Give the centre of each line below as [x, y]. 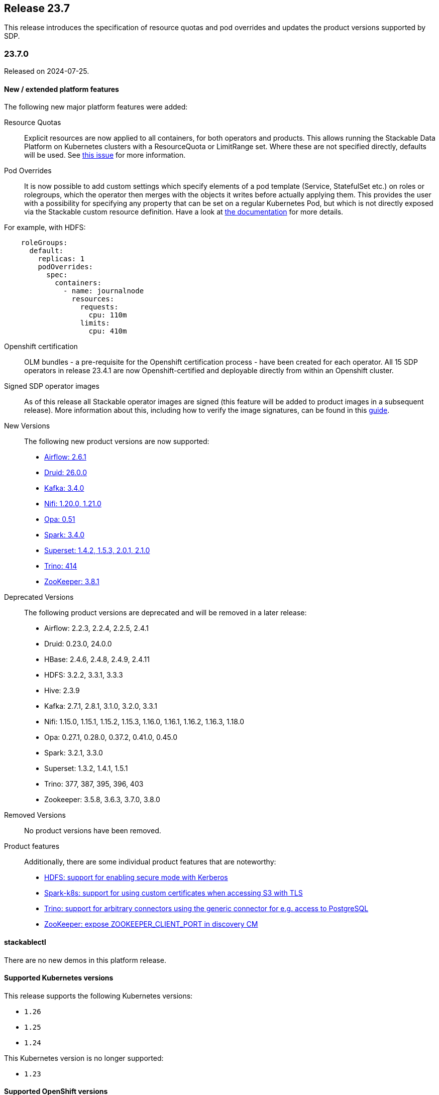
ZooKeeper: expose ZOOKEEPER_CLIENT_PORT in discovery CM [151, 924]
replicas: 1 [61, 259]
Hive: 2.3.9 [62, 691]
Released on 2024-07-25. [47, 71]
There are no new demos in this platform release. [85, 960]
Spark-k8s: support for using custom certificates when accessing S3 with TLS [174, 893]
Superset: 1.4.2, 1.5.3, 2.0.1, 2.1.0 [97, 551]
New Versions [27, 426]
